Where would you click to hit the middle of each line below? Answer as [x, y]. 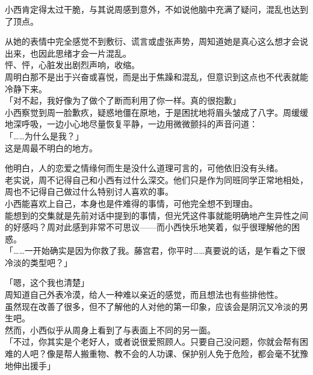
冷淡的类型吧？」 [39, 262]
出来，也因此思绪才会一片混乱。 [68, 53]
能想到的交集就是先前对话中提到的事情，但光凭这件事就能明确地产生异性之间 [156, 215]
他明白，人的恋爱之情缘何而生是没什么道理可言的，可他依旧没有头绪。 [144, 168]
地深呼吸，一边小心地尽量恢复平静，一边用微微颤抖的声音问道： [131, 124]
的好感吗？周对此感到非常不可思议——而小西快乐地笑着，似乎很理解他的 [148, 227]
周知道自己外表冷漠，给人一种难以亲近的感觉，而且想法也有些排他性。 [144, 295]
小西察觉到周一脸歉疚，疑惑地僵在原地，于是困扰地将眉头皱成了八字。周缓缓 [156, 112]
